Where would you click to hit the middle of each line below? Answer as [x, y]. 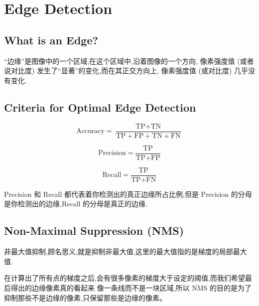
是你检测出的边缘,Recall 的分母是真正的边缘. [76, 204]
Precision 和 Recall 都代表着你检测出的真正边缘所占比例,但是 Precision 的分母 [128, 194]
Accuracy [90, 131]
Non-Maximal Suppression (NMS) [94, 230]
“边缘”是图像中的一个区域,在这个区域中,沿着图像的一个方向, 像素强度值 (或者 [129, 61]
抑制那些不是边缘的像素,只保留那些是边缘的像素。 [85, 297]
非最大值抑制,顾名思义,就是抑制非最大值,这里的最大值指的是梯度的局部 [119, 251]
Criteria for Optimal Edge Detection [100, 107]
